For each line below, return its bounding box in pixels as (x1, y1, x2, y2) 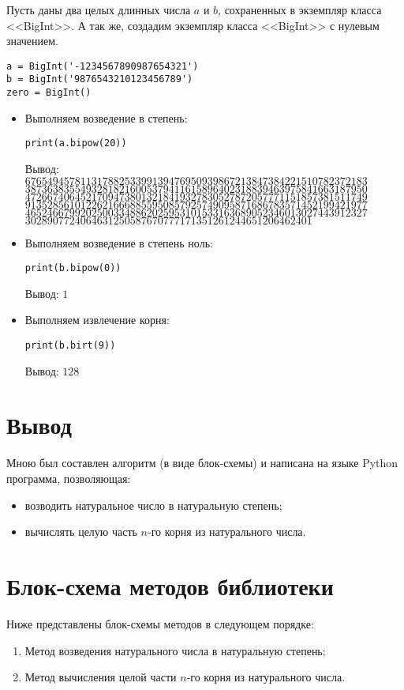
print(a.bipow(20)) (24, 138, 127, 149)
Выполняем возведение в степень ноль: (24, 234, 213, 251)
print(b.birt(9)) (24, 340, 116, 352)
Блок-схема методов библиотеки (6, 569, 334, 601)
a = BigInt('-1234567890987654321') (6, 60, 199, 72)
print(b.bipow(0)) (24, 262, 122, 274)
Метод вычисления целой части (24, 669, 177, 685)
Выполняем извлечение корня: (24, 311, 170, 328)
